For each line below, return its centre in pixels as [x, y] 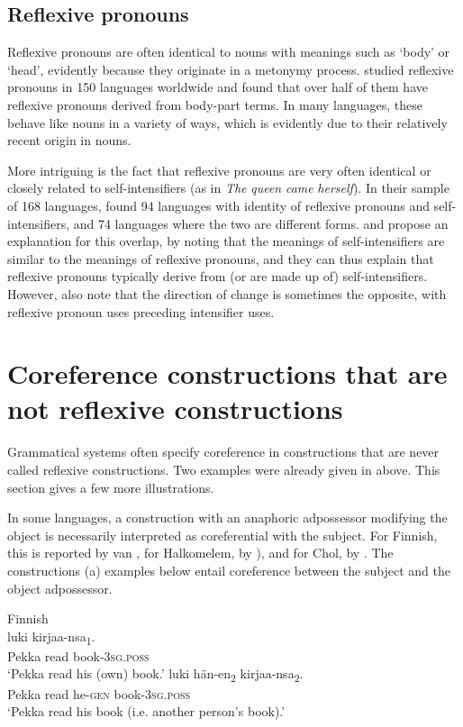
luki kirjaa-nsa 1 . [51, 637]
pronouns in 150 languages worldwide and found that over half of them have [218, 87]
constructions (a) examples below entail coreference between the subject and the [229, 570]
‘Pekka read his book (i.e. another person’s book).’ [146, 711]
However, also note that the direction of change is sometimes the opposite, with [227, 293]
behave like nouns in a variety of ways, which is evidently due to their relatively [227, 122]
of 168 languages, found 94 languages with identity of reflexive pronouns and [218, 205]
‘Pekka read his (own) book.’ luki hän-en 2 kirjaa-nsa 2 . [155, 675]
